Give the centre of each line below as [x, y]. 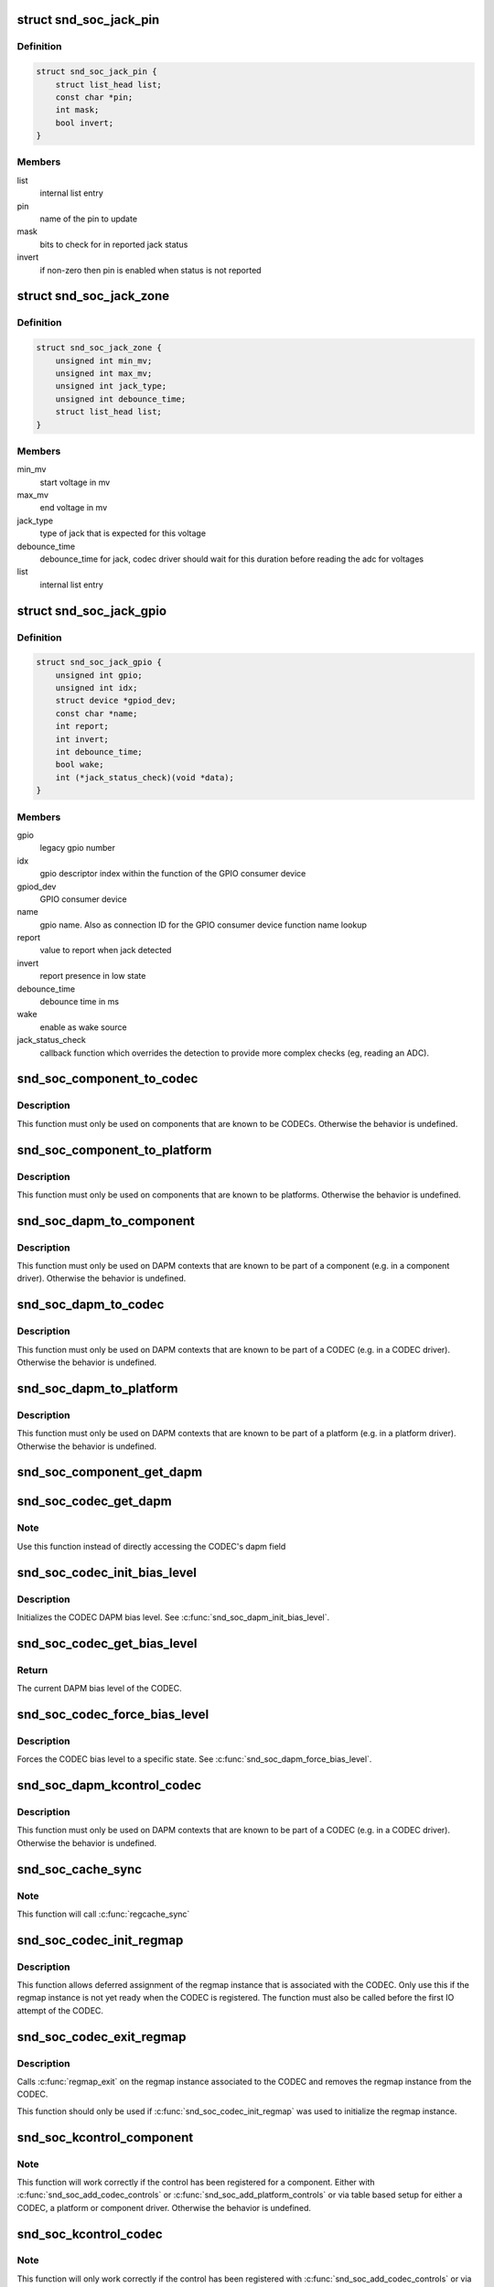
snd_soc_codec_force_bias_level [113, 1714]
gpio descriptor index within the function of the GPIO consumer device [173, 874]
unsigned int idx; [97, 688]
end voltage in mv [74, 508]
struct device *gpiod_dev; [116, 701]
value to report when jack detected [106, 950]
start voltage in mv [75, 482]
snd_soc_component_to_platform [114, 1149]
